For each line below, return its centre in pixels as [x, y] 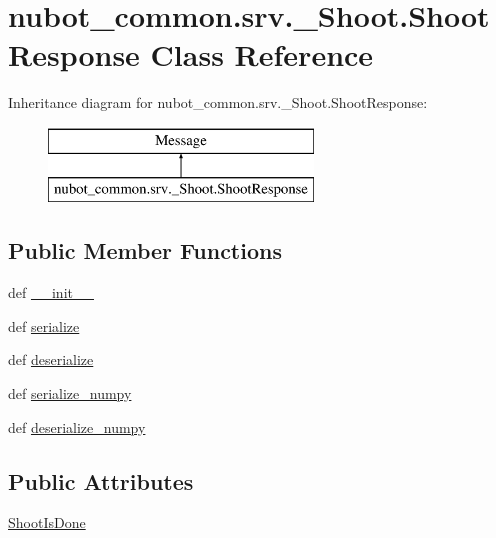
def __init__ [51, 292]
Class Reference [262, 54]
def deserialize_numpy [77, 426]
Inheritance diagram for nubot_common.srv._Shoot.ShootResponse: [218, 102]
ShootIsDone [47, 522]
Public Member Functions [145, 250]
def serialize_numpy [70, 393]
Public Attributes [101, 480]
